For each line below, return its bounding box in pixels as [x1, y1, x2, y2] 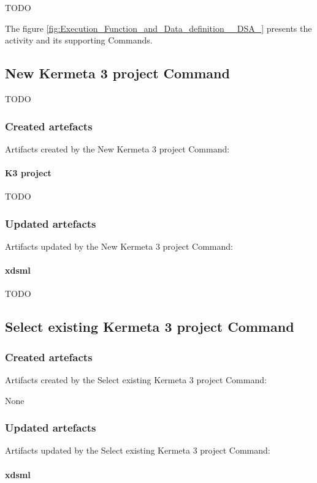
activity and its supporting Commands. [5, 34, 153, 47]
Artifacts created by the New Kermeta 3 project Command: [5, 142, 230, 155]
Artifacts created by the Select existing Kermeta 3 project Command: [5, 373, 267, 386]
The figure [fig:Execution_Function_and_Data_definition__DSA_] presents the [5, 21, 312, 34]
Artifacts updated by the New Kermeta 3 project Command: [5, 240, 233, 252]
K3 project [5, 166, 52, 179]
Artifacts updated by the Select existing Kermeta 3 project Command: [5, 444, 270, 457]
